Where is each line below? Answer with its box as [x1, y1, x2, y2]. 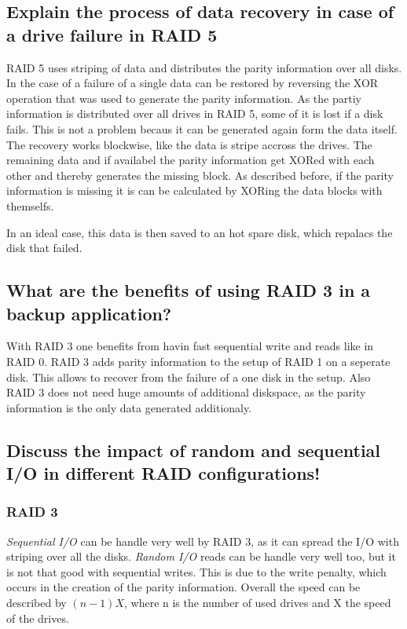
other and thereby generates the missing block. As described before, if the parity [6, 166, 394, 183]
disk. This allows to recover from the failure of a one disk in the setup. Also [6, 368, 371, 385]
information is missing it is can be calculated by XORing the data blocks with [6, 182, 383, 199]
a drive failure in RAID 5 [6, 22, 218, 46]
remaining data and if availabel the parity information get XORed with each [6, 152, 375, 168]
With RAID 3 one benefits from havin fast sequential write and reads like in [6, 338, 374, 354]
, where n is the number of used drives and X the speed [124, 594, 391, 611]
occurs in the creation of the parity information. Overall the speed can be [6, 579, 361, 595]
